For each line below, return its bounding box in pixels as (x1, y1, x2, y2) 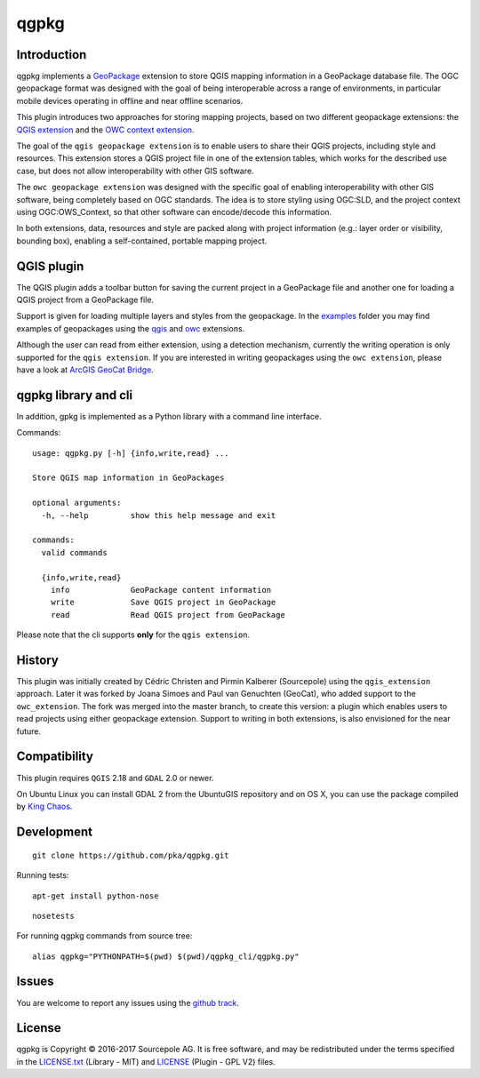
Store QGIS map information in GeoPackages (32, 473, 225, 483)
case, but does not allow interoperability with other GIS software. (16, 165, 254, 176)
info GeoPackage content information (50, 585, 271, 595)
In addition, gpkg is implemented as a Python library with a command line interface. (16, 411, 322, 421)
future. (16, 725, 42, 737)
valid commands (41, 547, 108, 557)
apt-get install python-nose (32, 890, 159, 901)
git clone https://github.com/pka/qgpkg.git (32, 850, 230, 860)
